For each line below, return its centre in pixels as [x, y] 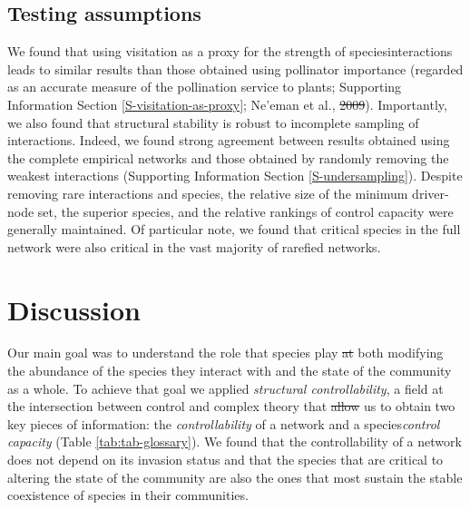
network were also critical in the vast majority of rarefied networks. [194, 246]
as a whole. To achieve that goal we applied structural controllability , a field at [225, 388]
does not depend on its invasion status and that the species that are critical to [225, 460]
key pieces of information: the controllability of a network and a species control [224, 423]
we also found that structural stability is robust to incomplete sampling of [213, 122]
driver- [431, 193]
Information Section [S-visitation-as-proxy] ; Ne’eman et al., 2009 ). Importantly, [227, 104]
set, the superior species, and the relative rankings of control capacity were [245, 211]
